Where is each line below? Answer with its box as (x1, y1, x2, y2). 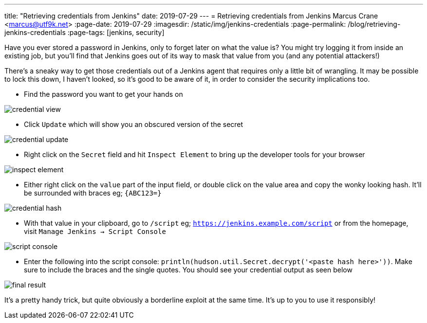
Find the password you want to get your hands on (24, 90, 183, 98)
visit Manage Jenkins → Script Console (24, 227, 166, 235)
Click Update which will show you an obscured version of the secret (24, 120, 243, 128)
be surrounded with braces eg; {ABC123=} (24, 189, 162, 197)
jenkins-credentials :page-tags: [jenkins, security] (4, 28, 165, 36)
